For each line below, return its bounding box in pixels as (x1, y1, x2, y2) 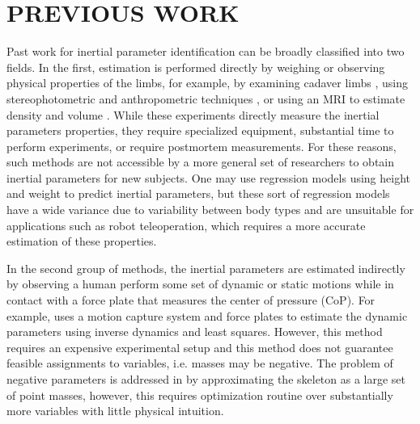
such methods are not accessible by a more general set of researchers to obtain (6, 153, 395, 170)
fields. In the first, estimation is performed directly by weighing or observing (6, 58, 385, 75)
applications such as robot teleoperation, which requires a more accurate (6, 216, 366, 233)
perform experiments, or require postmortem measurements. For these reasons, (6, 137, 397, 154)
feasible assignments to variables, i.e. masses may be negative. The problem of (6, 355, 393, 372)
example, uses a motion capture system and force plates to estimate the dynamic (6, 307, 408, 324)
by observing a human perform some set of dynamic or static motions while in (6, 275, 394, 292)
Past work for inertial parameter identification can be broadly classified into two (6, 43, 405, 60)
